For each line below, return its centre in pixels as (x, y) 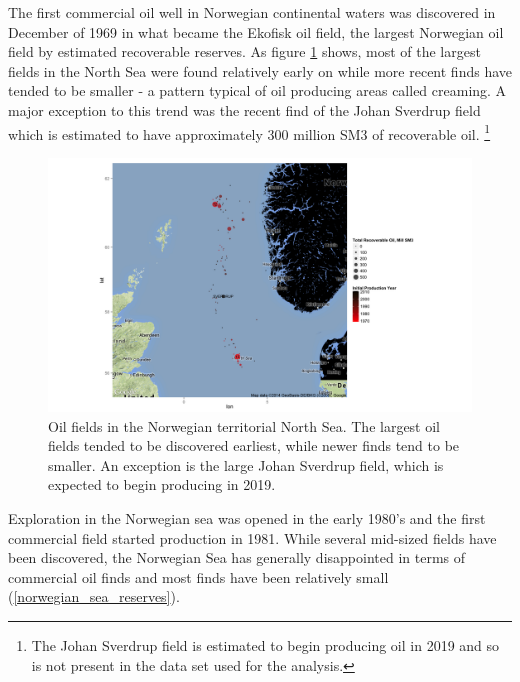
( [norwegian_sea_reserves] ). (94, 596)
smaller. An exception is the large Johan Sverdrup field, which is (246, 464)
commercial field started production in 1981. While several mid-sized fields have (252, 537)
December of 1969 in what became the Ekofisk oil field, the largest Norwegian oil (256, 31)
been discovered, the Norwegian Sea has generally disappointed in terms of (237, 557)
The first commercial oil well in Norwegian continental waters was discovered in (252, 12)
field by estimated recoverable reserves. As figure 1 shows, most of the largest (244, 51)
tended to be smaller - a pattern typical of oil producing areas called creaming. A (257, 90)
